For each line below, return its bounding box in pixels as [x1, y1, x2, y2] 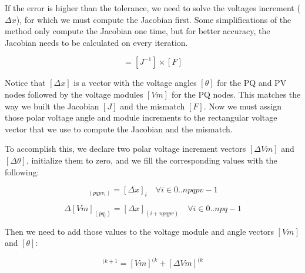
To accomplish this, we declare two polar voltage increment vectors [5, 142, 246, 155]
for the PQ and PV [217, 76, 287, 89]
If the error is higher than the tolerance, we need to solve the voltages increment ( [5, 2, 300, 14]
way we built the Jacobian [5, 99, 99, 112]
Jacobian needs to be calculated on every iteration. [5, 36, 188, 48]
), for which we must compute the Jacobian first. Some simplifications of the [16, 13, 291, 25]
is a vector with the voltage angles [73, 76, 197, 89]
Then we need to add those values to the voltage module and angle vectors [5, 225, 274, 237]
